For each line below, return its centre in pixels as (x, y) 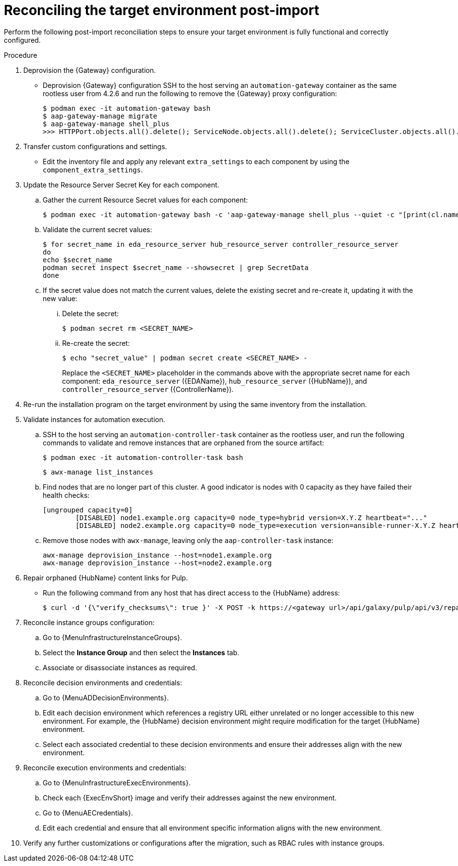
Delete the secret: (90, 313)
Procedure (21, 55)
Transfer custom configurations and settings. (95, 146)
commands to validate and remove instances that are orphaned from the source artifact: (183, 442)
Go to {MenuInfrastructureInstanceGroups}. (113, 637)
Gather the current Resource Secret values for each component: (145, 200)
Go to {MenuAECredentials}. (88, 813)
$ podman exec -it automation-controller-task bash (143, 457)
